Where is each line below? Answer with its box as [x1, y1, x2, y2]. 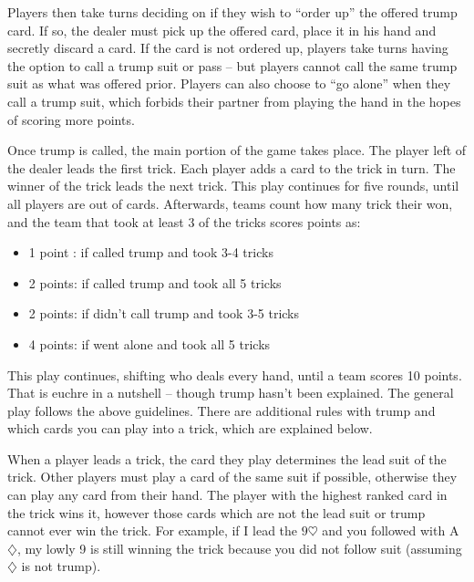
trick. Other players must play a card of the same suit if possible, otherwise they [7, 467, 458, 486]
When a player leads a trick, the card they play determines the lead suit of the [7, 449, 447, 468]
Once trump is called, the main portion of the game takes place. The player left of [7, 140, 467, 160]
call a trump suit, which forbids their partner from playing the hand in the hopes [7, 91, 461, 110]
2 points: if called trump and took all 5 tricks [28, 273, 282, 292]
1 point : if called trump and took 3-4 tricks [28, 243, 273, 262]
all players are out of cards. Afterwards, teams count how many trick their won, [7, 193, 453, 213]
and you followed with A [322, 521, 459, 540]
